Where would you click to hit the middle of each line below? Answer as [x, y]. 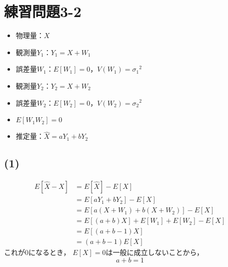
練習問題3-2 [43, 11]
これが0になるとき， [37, 252]
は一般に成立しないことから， [155, 252]
